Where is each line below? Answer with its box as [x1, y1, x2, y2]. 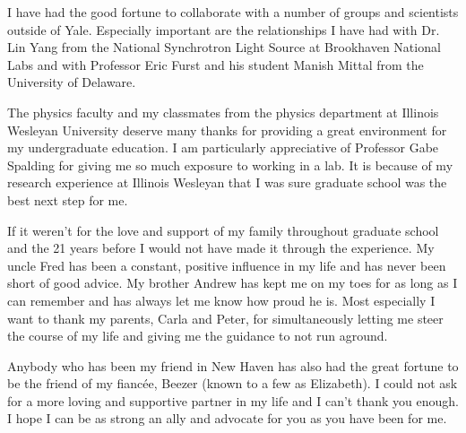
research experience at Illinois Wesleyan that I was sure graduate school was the [7, 173, 447, 192]
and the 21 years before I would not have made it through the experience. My [7, 238, 435, 257]
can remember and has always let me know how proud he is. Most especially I [7, 290, 436, 309]
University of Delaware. [7, 73, 136, 91]
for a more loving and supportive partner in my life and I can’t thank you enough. [7, 391, 459, 410]
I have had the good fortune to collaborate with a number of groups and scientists [7, 3, 459, 21]
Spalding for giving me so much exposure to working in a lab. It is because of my [7, 155, 453, 174]
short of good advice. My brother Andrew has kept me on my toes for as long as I [7, 273, 458, 292]
